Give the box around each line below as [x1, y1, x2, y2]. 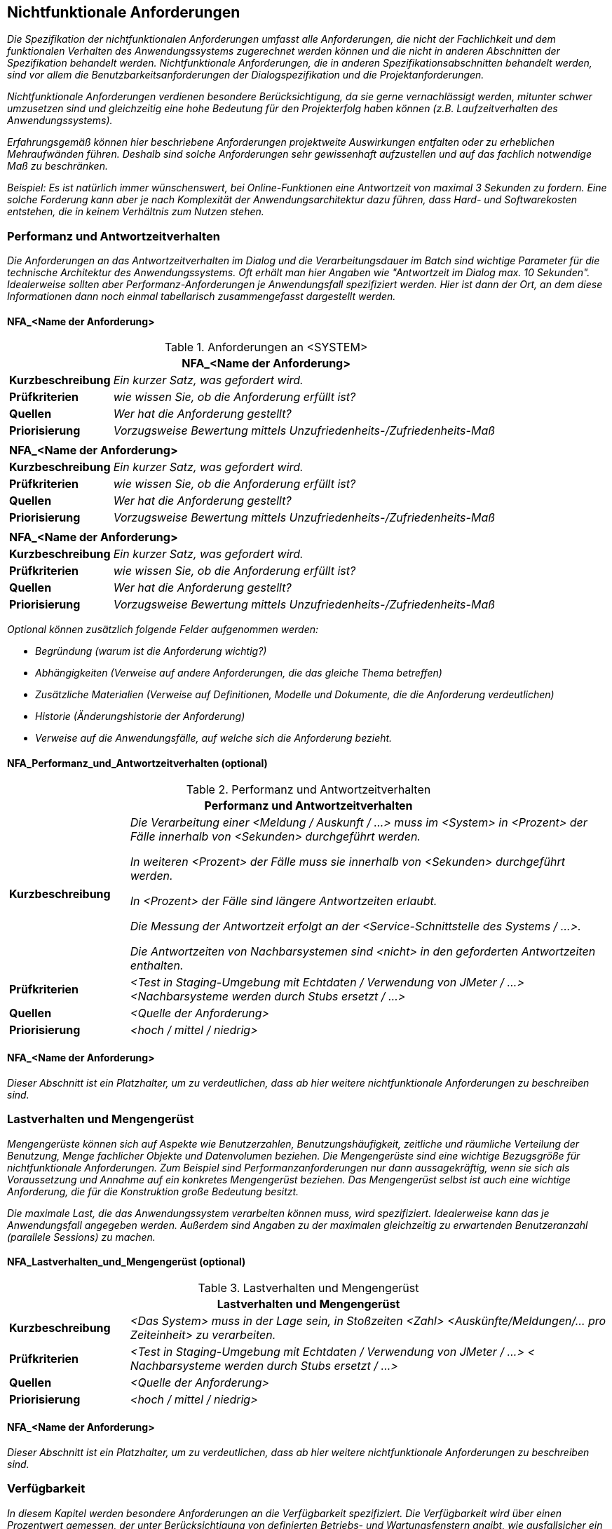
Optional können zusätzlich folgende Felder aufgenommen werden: [7, 623, 319, 636]
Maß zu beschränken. [7, 160, 108, 172]
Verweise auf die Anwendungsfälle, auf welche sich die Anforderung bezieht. [35, 732, 393, 745]
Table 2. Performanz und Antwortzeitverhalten [186, 782, 431, 796]
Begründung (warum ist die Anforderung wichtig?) [35, 645, 267, 658]
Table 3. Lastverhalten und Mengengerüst [198, 1280, 419, 1295]
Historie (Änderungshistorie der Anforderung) [35, 710, 245, 723]
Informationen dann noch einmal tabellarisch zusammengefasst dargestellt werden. [7, 290, 396, 303]
